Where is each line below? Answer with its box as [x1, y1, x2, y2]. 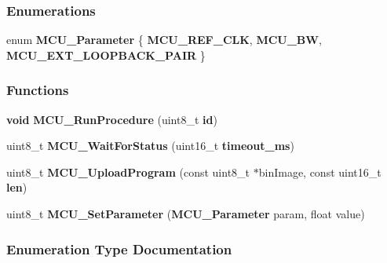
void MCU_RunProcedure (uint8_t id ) [6, 111, 217, 127]
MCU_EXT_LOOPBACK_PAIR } [6, 46, 206, 63]
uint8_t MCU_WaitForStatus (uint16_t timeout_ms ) [6, 137, 294, 154]
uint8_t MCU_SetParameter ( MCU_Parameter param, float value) [6, 206, 365, 221]
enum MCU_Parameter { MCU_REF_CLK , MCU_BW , [6, 31, 322, 48]
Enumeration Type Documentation [6, 239, 232, 258]
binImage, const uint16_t [258, 163, 382, 180]
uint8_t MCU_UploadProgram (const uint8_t [6, 163, 250, 180]
